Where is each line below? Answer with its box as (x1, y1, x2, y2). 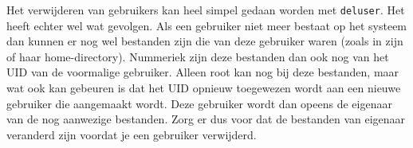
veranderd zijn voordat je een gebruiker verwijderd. (6, 126, 257, 142)
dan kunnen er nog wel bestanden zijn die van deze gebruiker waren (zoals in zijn (6, 33, 403, 49)
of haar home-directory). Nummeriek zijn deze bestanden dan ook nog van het (6, 48, 389, 64)
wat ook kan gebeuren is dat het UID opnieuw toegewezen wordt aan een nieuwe (6, 80, 401, 96)
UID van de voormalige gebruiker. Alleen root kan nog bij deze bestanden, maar (6, 64, 399, 80)
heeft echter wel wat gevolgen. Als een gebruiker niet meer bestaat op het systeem (6, 17, 407, 33)
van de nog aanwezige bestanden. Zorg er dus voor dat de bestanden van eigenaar (6, 111, 406, 127)
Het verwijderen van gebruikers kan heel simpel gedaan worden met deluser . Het (6, 2, 405, 18)
